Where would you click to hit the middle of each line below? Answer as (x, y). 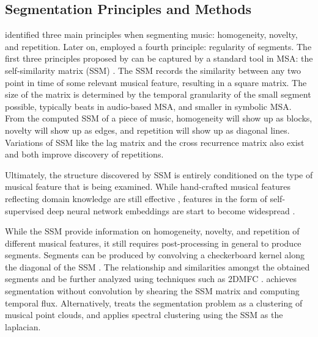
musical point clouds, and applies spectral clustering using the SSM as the (144, 315)
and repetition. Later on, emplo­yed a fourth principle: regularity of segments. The (158, 46)
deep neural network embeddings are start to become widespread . (171, 210)
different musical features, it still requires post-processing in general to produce (153, 243)
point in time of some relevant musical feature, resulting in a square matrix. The (156, 82)
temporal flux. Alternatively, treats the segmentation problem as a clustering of (154, 303)
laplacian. (23, 326)
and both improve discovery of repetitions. (84, 154)
